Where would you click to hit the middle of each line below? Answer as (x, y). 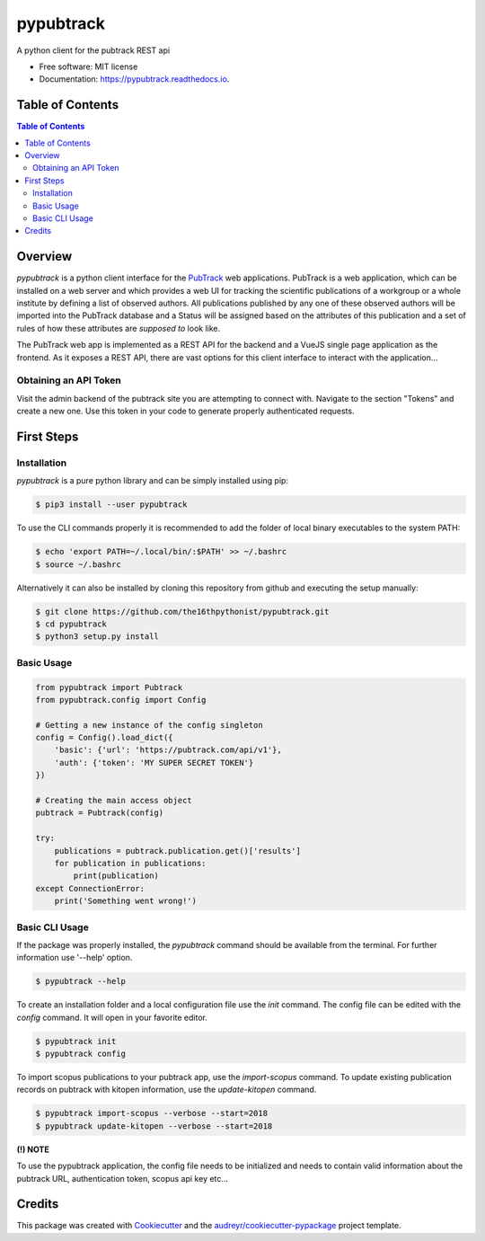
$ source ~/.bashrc (78, 564)
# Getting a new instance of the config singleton (150, 725)
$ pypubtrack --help (80, 981)
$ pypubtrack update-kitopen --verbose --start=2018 (154, 1126)
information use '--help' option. (75, 958)
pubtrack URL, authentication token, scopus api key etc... (123, 1178)
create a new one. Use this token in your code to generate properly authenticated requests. (185, 411)
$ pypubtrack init (76, 1041)
